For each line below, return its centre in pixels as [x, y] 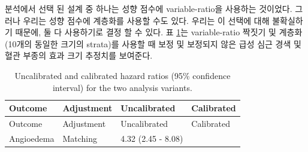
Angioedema [32, 138]
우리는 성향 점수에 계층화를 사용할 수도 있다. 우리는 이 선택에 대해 [146, 20]
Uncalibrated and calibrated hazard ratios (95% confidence [123, 75]
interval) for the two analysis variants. [122, 87]
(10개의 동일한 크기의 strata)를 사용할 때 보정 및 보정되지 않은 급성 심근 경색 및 [153, 43]
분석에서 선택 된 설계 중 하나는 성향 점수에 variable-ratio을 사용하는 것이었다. [149, 8]
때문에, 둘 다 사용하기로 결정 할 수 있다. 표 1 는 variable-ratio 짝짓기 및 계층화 [159, 32]
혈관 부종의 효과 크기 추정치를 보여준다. [79, 55]
